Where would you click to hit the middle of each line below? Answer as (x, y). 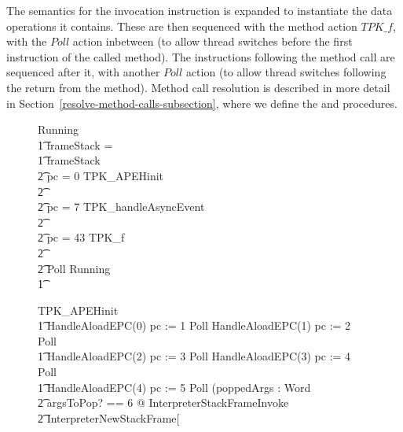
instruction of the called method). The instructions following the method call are (201, 56)
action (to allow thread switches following (286, 72)
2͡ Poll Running (74, 268)
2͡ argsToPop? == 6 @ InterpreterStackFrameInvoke (163, 402)
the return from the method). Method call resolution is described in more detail (198, 87)
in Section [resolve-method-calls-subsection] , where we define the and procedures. (202, 103)
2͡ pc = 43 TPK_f (81, 237)
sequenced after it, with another (83, 72)
